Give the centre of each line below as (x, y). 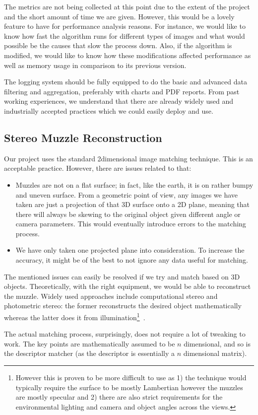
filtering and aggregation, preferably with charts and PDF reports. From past (122, 91)
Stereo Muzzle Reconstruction (83, 137)
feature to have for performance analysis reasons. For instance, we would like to (125, 26)
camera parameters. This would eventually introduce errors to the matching (131, 224)
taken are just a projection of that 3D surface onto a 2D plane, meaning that (133, 204)
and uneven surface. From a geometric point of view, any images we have (127, 194)
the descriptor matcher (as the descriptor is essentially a (90, 353)
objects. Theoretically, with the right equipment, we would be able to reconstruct (128, 286)
